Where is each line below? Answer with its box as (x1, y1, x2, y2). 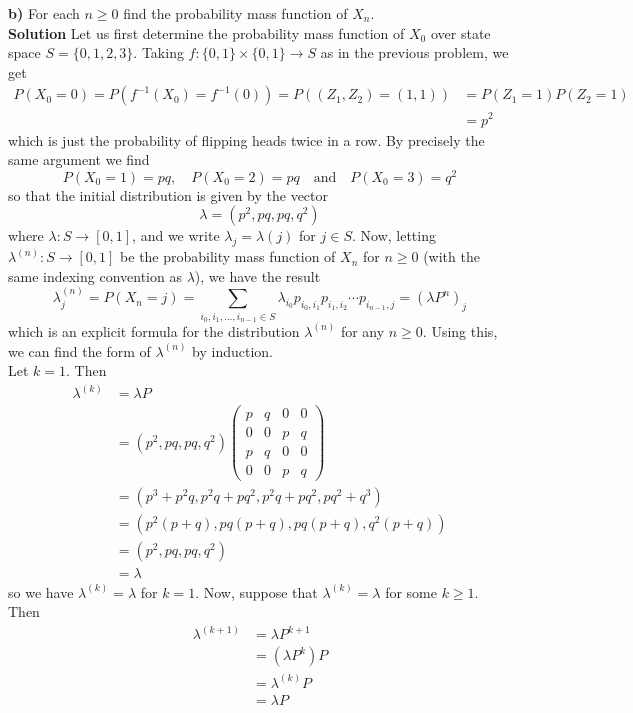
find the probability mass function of (123, 3, 348, 23)
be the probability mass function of (120, 246, 336, 267)
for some (385, 581, 437, 602)
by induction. (192, 340, 273, 361)
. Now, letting (351, 225, 436, 246)
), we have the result (194, 265, 321, 286)
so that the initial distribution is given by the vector (8, 184, 328, 205)
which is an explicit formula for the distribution (8, 320, 300, 341)
